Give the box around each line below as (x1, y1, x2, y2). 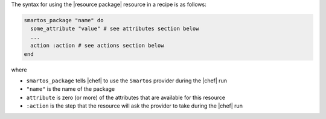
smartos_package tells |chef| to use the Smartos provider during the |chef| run (26, 77, 228, 84)
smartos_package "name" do (24, 17, 104, 23)
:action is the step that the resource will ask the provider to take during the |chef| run (26, 102, 243, 109)
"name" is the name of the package (26, 85, 115, 93)
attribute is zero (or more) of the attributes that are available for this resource (26, 94, 226, 101)
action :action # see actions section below (30, 42, 164, 49)
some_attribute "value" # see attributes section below (30, 25, 199, 32)
